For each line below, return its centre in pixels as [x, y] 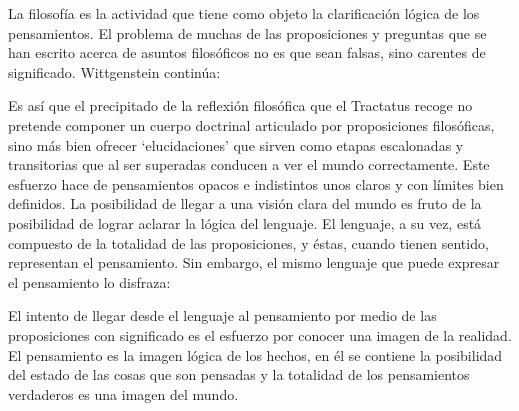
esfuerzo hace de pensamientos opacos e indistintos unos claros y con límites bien [256, 183]
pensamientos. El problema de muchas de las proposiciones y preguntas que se [247, 32]
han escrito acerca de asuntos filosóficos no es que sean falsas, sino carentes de [247, 52]
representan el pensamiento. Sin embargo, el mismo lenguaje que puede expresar [254, 262]
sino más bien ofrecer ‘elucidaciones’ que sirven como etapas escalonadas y [236, 144]
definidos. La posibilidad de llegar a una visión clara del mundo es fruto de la [245, 203]
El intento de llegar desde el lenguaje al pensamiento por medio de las [222, 315]
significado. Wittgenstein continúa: [114, 71]
